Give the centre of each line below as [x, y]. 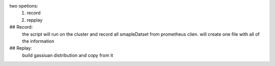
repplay [35, 20]
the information [38, 41]
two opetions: [24, 6]
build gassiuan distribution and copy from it [68, 55]
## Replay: [21, 48]
